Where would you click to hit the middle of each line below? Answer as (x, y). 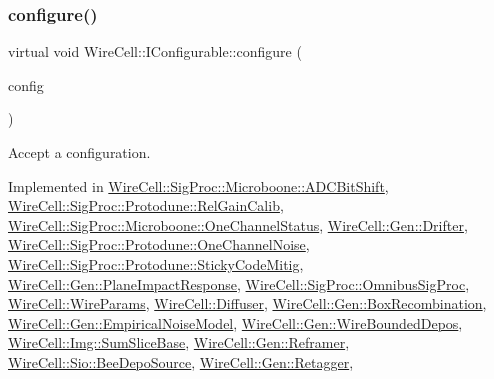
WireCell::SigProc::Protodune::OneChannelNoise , (159, 244)
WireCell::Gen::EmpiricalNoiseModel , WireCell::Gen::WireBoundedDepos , (235, 322)
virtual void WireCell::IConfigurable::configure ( (155, 51)
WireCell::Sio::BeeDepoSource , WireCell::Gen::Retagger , (181, 361)
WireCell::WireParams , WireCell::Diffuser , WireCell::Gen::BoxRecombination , (247, 303)
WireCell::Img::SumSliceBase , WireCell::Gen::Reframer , (179, 342)
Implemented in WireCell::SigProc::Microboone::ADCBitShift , (198, 185)
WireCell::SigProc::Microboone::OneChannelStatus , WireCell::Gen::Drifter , (238, 224)
